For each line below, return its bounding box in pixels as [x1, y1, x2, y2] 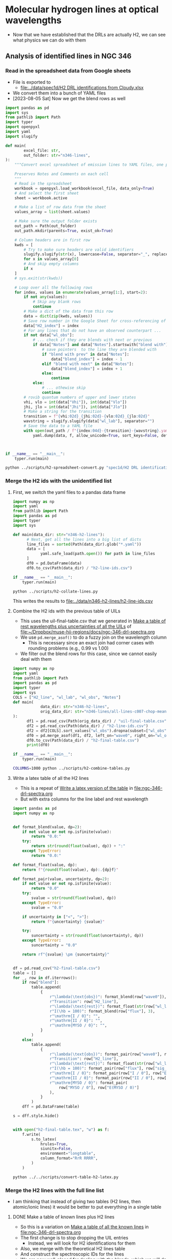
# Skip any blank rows [32, 299, 81, 304]
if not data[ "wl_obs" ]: [24, 333, 74, 338]
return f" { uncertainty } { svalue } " [31, 919, 105, 924]
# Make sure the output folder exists [14, 219, 97, 224]
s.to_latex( [31, 1136, 57, 1142]
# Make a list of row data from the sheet [14, 204, 106, 210]
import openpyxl [5, 124, 40, 129]
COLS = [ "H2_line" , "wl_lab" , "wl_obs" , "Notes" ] [12, 695, 121, 700]
